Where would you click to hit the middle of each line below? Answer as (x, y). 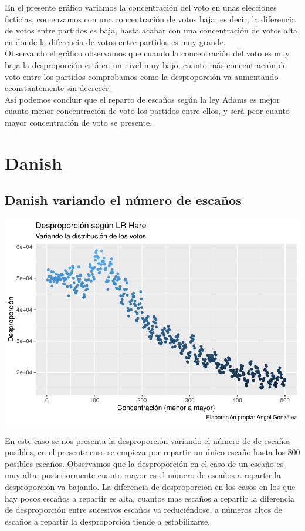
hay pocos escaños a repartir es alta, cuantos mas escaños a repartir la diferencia (150, 498)
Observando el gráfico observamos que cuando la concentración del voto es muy (147, 53)
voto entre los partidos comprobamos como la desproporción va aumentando (142, 76)
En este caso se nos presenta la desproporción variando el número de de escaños (148, 440)
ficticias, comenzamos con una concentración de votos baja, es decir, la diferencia (150, 19)
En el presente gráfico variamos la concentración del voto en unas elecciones (141, 7)
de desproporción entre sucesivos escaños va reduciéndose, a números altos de (143, 510)
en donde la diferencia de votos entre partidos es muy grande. (115, 41)
